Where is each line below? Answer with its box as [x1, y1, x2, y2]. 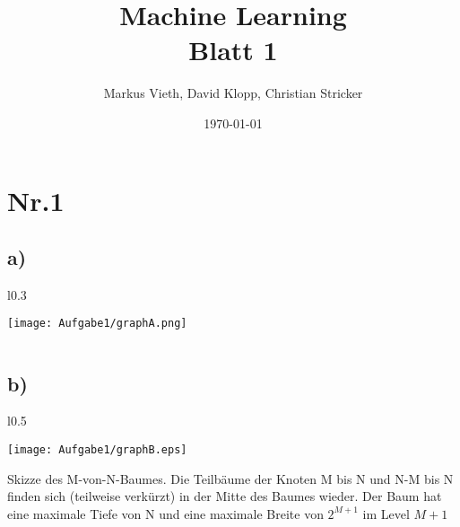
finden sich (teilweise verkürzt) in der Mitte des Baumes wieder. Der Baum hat [7, 487, 442, 505]
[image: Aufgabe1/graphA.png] [7, 317, 187, 330]
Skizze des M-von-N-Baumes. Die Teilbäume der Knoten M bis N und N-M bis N [7, 469, 454, 487]
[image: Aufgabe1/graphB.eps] [7, 443, 187, 456]
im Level [362, 504, 410, 523]
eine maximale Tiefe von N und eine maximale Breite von [7, 504, 324, 523]
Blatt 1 [188, 31, 278, 68]
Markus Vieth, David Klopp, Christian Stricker [103, 83, 363, 102]
